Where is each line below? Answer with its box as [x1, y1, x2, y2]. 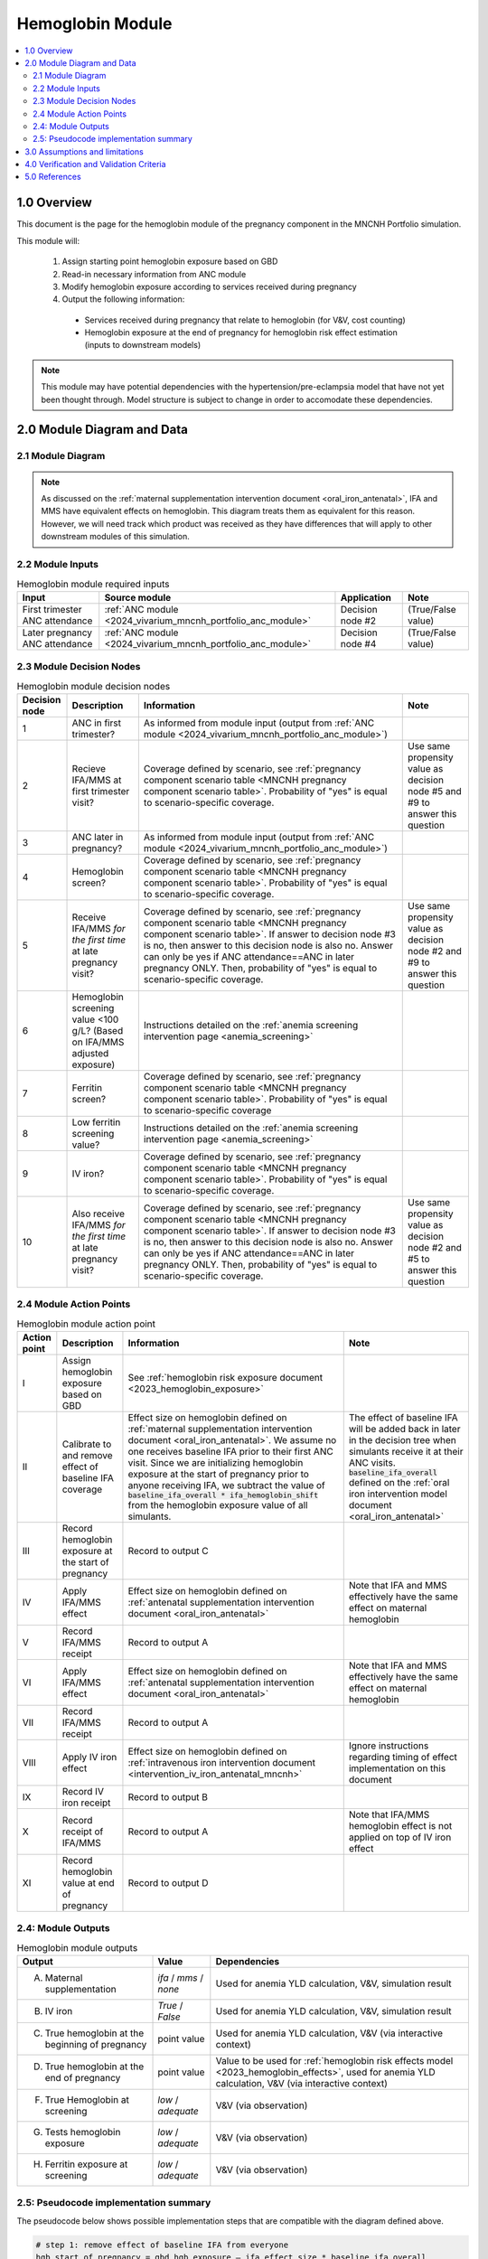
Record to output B [127, 1790, 208, 1803]
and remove [61, 1449, 113, 1462]
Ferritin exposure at [44, 2158, 128, 2170]
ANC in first [71, 717, 122, 729]
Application [340, 591, 392, 604]
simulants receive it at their [348, 1445, 464, 1458]
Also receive [71, 1207, 126, 1220]
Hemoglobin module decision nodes [16, 680, 171, 692]
